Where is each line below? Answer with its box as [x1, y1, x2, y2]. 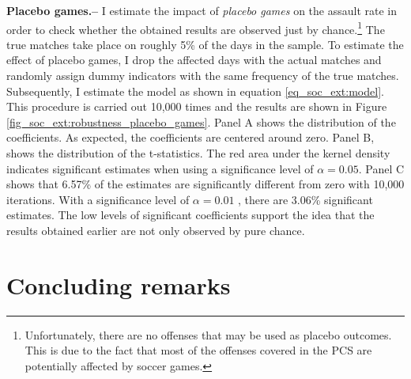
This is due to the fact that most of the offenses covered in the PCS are [25, 342, 372, 358]
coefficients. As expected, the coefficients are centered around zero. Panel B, [6, 129, 375, 146]
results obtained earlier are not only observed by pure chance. [6, 222, 305, 238]
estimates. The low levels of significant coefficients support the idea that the [6, 207, 375, 223]
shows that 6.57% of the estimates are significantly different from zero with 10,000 [6, 176, 405, 192]
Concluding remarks [6, 268, 231, 301]
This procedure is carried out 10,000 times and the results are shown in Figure [6, 98, 387, 115]
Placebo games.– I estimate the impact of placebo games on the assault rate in [6, 2, 398, 18]
